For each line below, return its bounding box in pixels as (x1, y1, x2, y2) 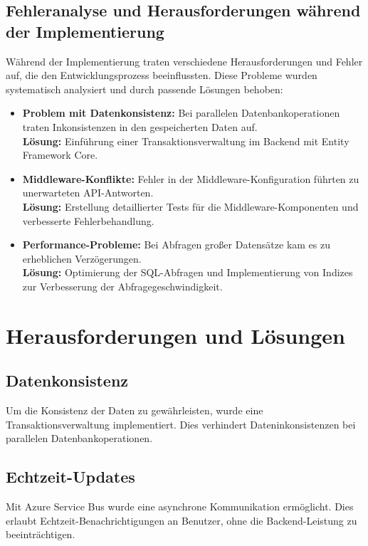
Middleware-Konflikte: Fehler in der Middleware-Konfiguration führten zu (22, 171, 359, 186)
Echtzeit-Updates (6, 466, 135, 488)
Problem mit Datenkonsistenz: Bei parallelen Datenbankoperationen (22, 105, 340, 120)
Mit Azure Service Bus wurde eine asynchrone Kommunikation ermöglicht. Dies (6, 499, 354, 514)
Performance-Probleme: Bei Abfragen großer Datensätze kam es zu (22, 237, 331, 252)
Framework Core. (22, 147, 98, 162)
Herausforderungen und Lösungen (6, 320, 345, 350)
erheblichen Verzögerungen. (22, 251, 142, 266)
